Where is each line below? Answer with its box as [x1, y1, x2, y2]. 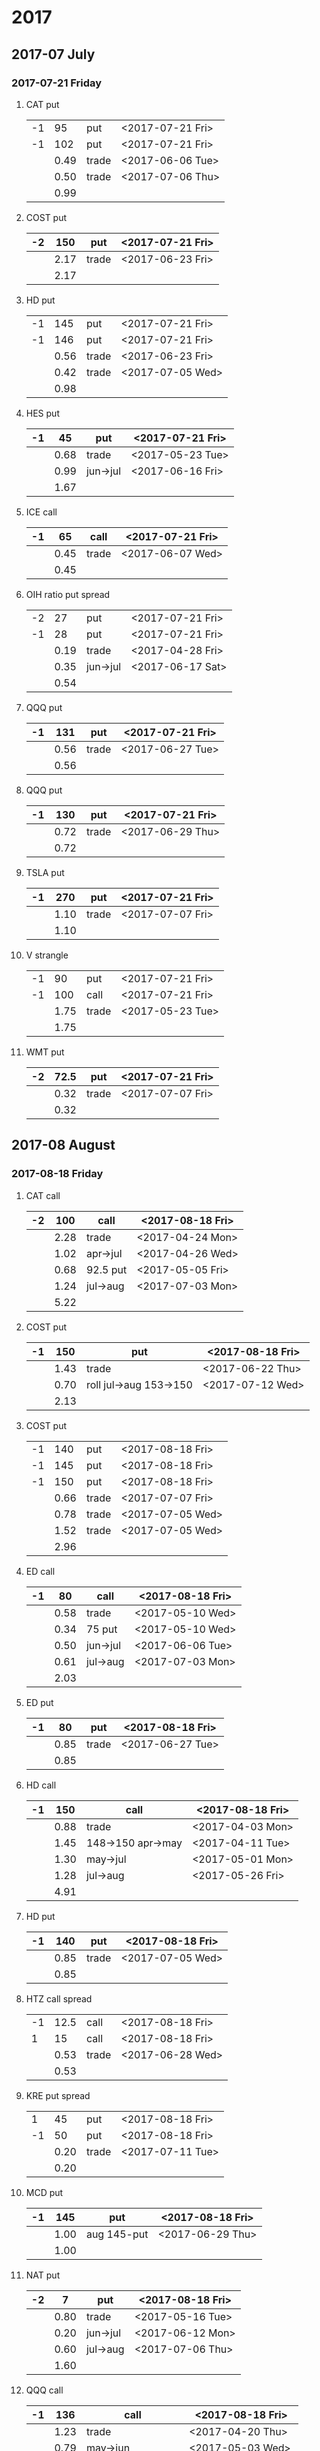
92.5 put [85, 1262, 128, 1276]
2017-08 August [11, 1137, 116, 1154]
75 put [85, 1622, 118, 1636]
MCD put [25, 2186, 64, 2198]
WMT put [25, 1046, 65, 1058]
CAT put [25, 98, 60, 110]
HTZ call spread [25, 1992, 93, 2005]
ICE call [25, 506, 58, 518]
